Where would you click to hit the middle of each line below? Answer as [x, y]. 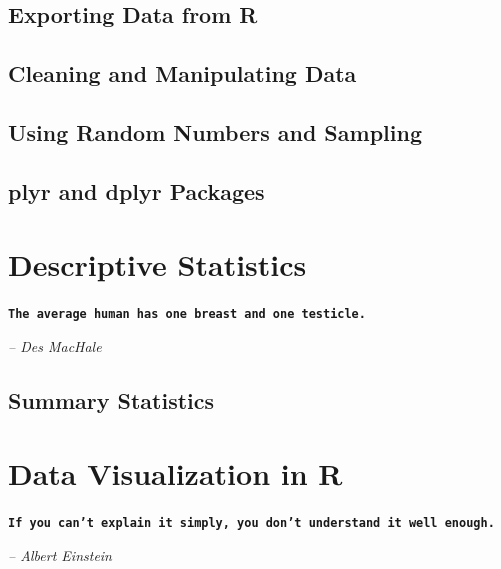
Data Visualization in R [175, 473]
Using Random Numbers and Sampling [215, 131]
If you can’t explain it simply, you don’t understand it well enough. [251, 523]
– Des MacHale [55, 345]
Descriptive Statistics [157, 264]
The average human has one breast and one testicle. [187, 314]
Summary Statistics [111, 399]
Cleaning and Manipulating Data [182, 73]
